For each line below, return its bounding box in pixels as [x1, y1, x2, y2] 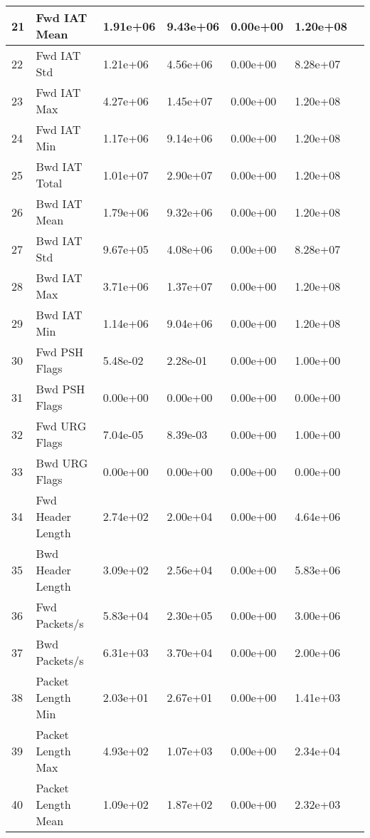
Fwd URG [36, 418, 87, 434]
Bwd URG [36, 455, 88, 471]
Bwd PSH [36, 381, 85, 397]
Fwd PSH [36, 343, 84, 360]
